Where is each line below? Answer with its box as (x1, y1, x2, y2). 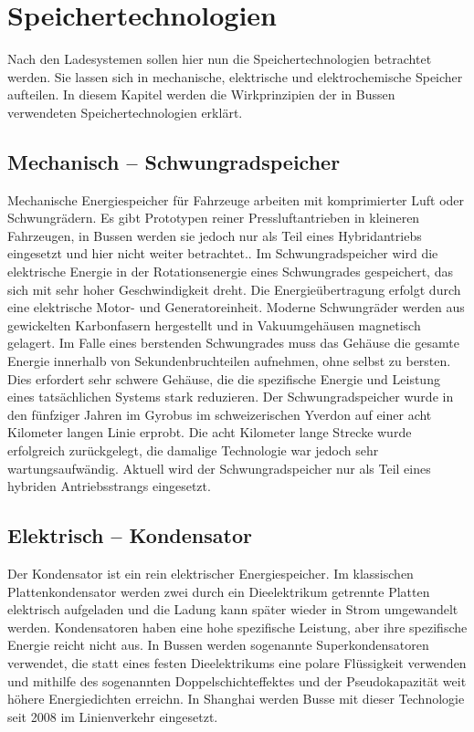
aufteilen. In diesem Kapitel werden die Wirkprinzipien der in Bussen (7, 85, 395, 104)
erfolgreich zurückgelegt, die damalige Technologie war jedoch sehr (7, 441, 379, 460)
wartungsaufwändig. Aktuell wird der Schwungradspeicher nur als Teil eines (7, 458, 431, 477)
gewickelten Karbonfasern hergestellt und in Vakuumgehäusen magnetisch (7, 315, 421, 334)
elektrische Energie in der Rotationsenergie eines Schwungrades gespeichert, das (7, 262, 453, 281)
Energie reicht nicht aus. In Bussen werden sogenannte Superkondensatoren (7, 635, 429, 654)
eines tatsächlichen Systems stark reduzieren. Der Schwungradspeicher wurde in (7, 387, 454, 406)
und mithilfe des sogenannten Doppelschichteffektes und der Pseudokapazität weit (7, 671, 467, 690)
